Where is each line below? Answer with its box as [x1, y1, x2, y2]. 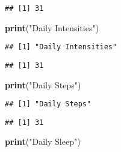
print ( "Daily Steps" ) [5, 78, 81, 91]
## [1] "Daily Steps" [5, 100, 92, 109]
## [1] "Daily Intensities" [5, 43, 117, 52]
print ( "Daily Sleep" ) [5, 135, 81, 148]
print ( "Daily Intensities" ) [5, 21, 99, 34]
